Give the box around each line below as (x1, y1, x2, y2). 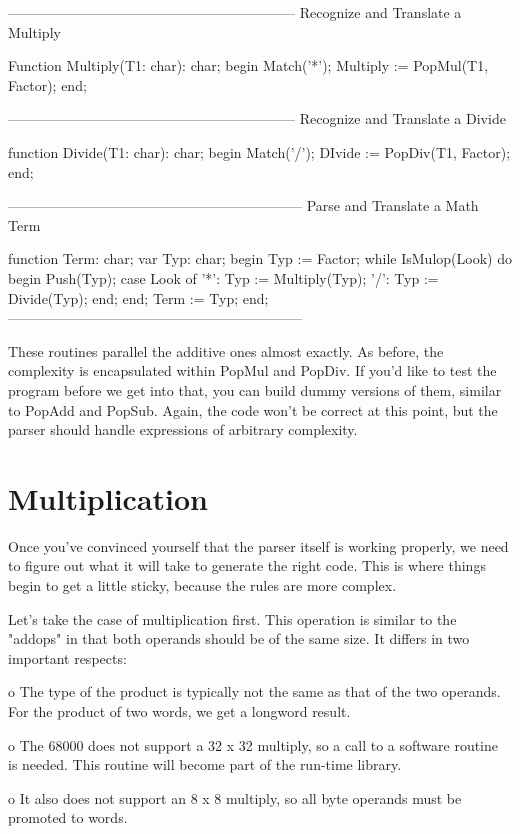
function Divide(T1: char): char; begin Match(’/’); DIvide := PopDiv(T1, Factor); (8, 141, 511, 162)
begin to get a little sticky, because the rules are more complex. (8, 575, 397, 595)
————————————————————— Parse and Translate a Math (8, 195, 479, 216)
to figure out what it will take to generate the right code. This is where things (8, 555, 486, 576)
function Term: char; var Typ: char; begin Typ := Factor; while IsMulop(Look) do (8, 248, 512, 269)
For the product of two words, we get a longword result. (8, 700, 351, 721)
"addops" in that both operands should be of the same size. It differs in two (8, 628, 470, 649)
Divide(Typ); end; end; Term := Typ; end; (8, 287, 269, 308)
